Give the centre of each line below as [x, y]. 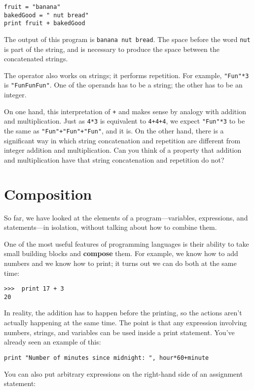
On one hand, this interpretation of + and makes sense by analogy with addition [125, 111]
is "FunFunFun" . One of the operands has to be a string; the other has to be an [123, 85]
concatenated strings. [36, 59]
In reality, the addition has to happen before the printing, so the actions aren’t [123, 313]
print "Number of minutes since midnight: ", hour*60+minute [107, 358]
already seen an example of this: [53, 342]
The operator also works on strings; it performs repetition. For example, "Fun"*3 [127, 75]
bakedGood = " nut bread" [46, 15]
